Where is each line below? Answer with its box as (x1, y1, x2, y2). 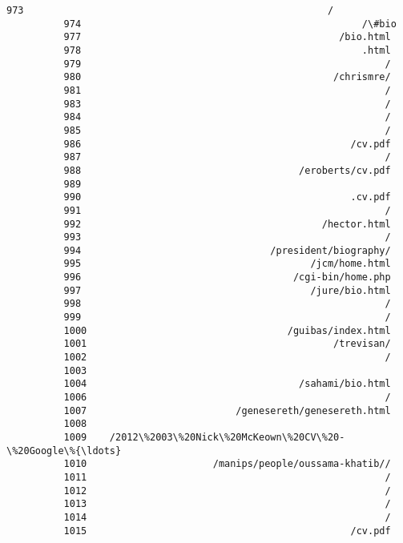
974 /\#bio (63, 18, 397, 30)
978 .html (63, 44, 391, 56)
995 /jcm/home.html (63, 258, 391, 270)
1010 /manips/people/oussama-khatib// (63, 458, 391, 470)
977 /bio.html (63, 31, 391, 43)
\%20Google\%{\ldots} (6, 444, 122, 457)
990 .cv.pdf (63, 191, 391, 203)
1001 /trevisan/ (63, 338, 391, 350)
